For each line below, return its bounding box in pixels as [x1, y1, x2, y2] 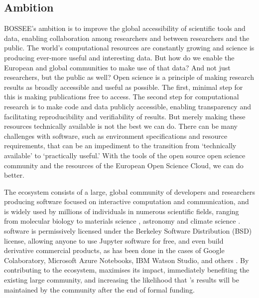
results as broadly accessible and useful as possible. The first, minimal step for [4, 81, 243, 92]
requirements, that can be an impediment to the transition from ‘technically [4, 140, 237, 151]
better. [4, 170, 24, 180]
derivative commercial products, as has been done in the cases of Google [4, 245, 225, 256]
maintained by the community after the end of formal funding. [4, 284, 195, 295]
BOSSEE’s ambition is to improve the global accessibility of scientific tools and [4, 23, 246, 33]
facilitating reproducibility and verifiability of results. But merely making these [4, 111, 246, 121]
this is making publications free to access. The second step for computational [4, 91, 239, 102]
